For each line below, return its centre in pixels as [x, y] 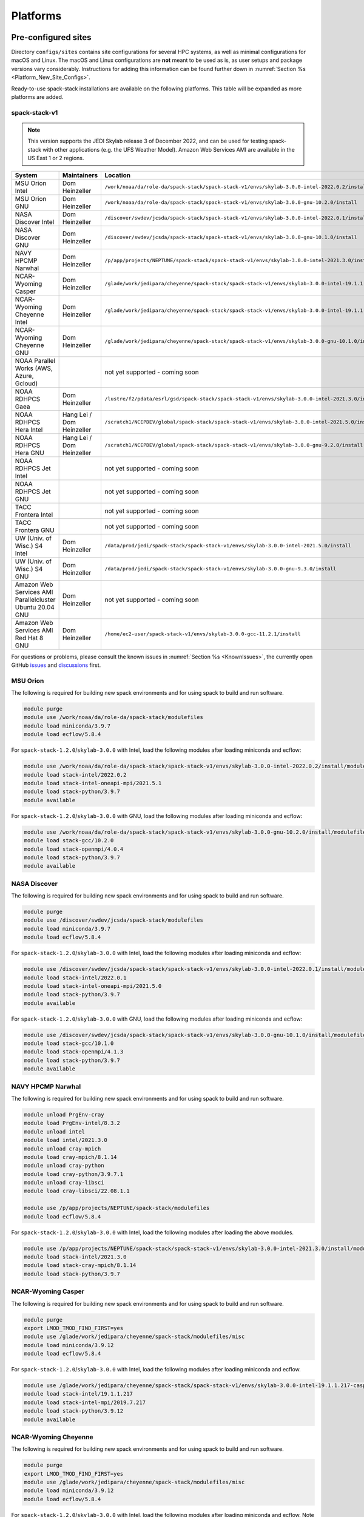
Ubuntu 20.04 [35, 607]
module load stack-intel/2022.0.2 [75, 775]
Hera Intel [29, 430]
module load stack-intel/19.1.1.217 [79, 1394]
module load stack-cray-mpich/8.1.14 [80, 1265]
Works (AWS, [34, 368]
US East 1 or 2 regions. [56, 158]
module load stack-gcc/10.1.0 [69, 1043]
